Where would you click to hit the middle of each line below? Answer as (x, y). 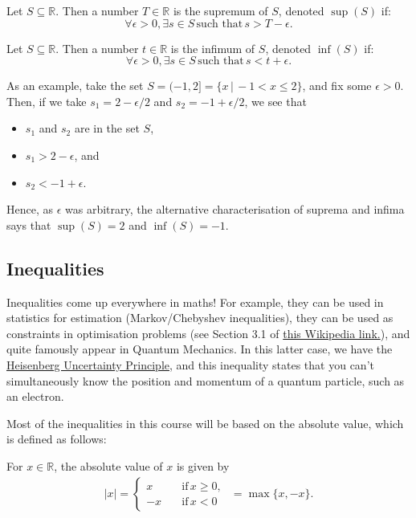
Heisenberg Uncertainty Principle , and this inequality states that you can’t (190, 364)
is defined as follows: (57, 439)
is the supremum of (220, 10)
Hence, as (30, 209)
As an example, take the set (75, 86)
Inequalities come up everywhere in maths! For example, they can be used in (195, 302)
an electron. (35, 396)
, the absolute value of (108, 465)
